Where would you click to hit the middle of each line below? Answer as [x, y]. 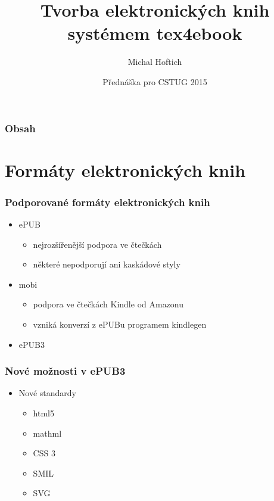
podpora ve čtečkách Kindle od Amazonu [108, 304]
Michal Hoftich [155, 62]
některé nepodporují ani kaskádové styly [107, 264]
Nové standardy [47, 393]
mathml [47, 433]
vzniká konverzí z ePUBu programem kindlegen [120, 324]
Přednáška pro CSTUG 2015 [155, 81]
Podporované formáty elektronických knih [108, 202]
